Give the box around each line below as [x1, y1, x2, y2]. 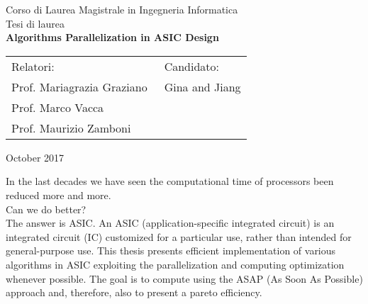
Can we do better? [6, 201, 87, 216]
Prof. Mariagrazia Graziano [11, 78, 147, 95]
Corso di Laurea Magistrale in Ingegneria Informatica [6, 2, 238, 16]
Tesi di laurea [6, 16, 65, 30]
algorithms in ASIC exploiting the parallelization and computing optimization [6, 257, 345, 271]
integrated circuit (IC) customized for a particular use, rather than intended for [6, 229, 352, 244]
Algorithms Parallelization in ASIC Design [6, 30, 219, 45]
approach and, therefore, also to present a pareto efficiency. [6, 285, 262, 300]
